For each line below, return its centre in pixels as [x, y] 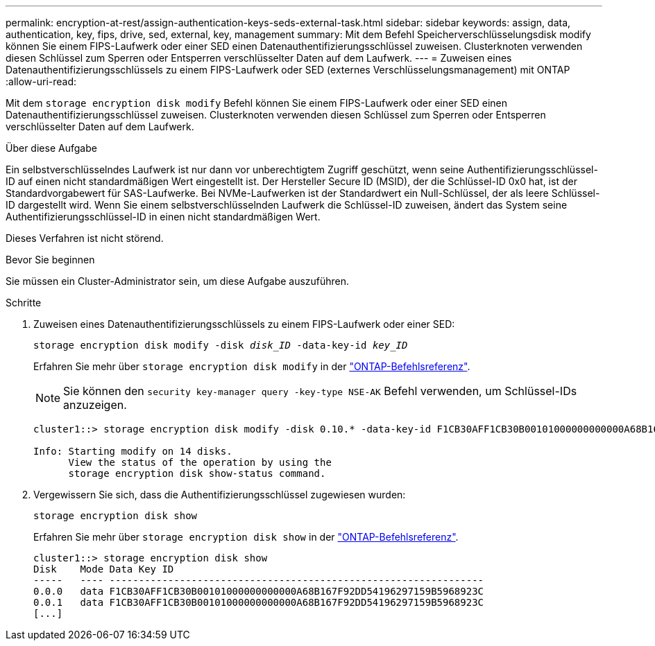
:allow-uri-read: [41, 81]
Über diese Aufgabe [51, 148]
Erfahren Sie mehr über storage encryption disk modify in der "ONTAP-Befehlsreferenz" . [252, 366]
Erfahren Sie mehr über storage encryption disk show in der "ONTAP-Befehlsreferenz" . [246, 537]
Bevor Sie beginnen [50, 260]
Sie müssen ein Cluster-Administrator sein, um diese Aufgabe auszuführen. [178, 281]
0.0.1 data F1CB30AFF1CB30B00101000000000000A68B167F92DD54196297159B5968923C [259, 602]
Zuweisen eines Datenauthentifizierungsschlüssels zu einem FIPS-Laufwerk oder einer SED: [244, 324]
